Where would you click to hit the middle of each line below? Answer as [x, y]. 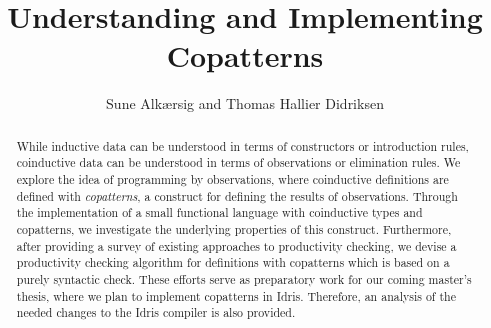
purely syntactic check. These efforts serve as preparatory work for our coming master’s [244, 278]
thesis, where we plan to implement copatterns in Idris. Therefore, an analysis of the [236, 295]
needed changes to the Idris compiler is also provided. [156, 312]
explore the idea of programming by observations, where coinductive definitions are [232, 179]
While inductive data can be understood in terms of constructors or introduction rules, [242, 145]
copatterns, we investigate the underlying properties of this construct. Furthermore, [234, 228]
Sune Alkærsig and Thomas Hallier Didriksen [245, 103]
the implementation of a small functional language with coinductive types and [219, 212]
